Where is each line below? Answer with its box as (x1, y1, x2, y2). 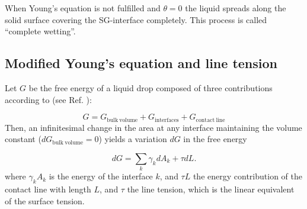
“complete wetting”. (5, 25, 76, 37)
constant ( (5, 133, 41, 145)
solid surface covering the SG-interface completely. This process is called (5, 13, 267, 25)
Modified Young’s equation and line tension (5, 54, 277, 72)
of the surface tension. (5, 194, 85, 207)
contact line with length (5, 182, 91, 195)
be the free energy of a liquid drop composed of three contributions (28, 81, 273, 94)
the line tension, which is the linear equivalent (127, 182, 295, 195)
